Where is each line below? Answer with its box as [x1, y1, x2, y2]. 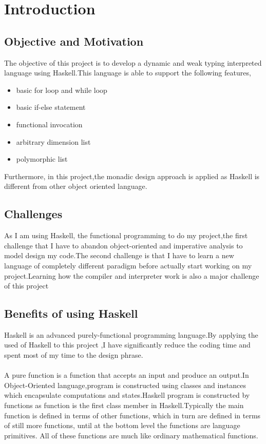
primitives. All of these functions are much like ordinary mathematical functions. [4, 430, 258, 440]
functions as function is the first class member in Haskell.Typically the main [4, 400, 244, 411]
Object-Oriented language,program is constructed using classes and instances [4, 379, 246, 390]
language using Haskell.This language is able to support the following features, [4, 67, 251, 78]
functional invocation [16, 119, 83, 129]
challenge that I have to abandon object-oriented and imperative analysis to [4, 240, 243, 250]
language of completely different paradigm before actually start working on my [4, 260, 252, 271]
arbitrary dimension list [16, 136, 91, 147]
